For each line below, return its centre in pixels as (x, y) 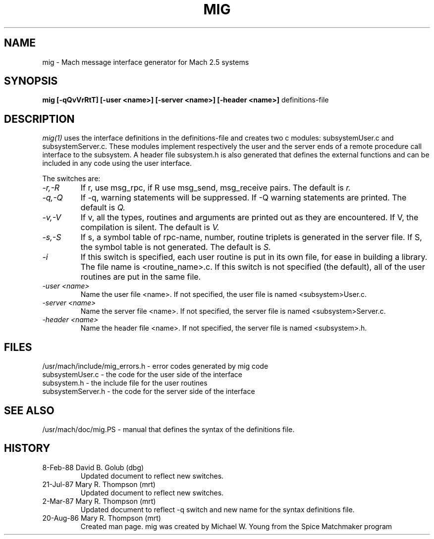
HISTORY (27, 448)
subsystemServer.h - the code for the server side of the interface (149, 392)
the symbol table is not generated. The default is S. (176, 247)
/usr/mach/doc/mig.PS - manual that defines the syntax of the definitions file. (168, 429)
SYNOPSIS (31, 81)
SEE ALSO (29, 410)
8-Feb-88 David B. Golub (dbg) (93, 467)
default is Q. (103, 208)
